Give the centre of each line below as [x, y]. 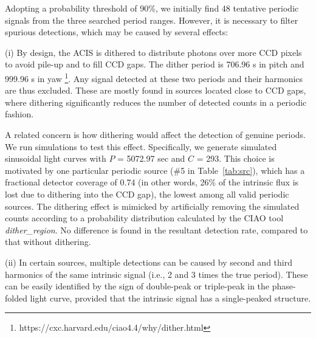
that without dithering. [48, 242]
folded [16, 298]
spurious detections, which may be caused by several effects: [117, 32]
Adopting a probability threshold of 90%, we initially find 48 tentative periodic [152, 8]
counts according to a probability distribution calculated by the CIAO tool [144, 218]
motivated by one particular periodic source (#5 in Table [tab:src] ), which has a [155, 170]
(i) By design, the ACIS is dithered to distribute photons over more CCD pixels [153, 52]
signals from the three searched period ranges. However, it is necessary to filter [152, 20]
